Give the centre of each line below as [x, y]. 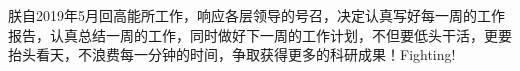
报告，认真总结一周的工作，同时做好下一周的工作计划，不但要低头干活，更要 [260, 34]
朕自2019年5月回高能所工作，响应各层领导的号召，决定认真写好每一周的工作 [256, 15]
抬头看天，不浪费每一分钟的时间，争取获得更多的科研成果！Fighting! [232, 54]
